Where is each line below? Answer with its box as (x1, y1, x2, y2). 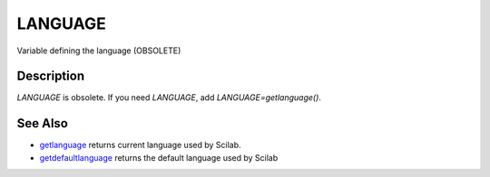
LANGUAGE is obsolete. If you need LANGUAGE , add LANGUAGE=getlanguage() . (16, 92, 322, 103)
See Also (16, 116, 68, 131)
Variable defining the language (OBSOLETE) (16, 45, 181, 56)
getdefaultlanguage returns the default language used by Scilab (39, 152, 279, 163)
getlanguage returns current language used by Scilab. (39, 140, 241, 151)
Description (16, 69, 85, 84)
